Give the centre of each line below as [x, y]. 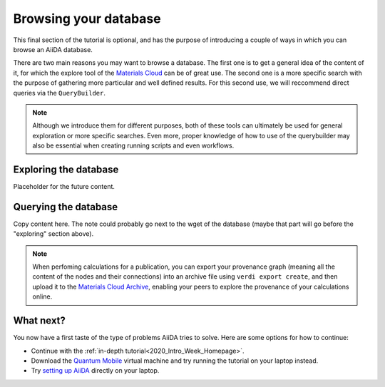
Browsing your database [87, 19]
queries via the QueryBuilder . [60, 93]
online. [42, 296]
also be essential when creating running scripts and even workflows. [133, 145]
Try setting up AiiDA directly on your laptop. [95, 371]
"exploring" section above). [53, 234]
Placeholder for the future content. [64, 186]
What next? [39, 321]
